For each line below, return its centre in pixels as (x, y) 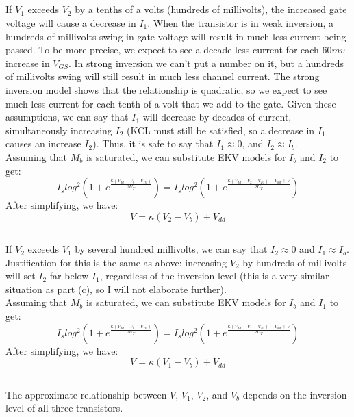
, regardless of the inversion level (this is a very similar (214, 276)
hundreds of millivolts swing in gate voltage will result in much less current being (176, 36)
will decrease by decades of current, (217, 117)
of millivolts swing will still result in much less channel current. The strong (163, 76)
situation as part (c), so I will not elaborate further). (116, 289)
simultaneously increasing (59, 130)
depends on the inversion (295, 394)
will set (21, 276)
